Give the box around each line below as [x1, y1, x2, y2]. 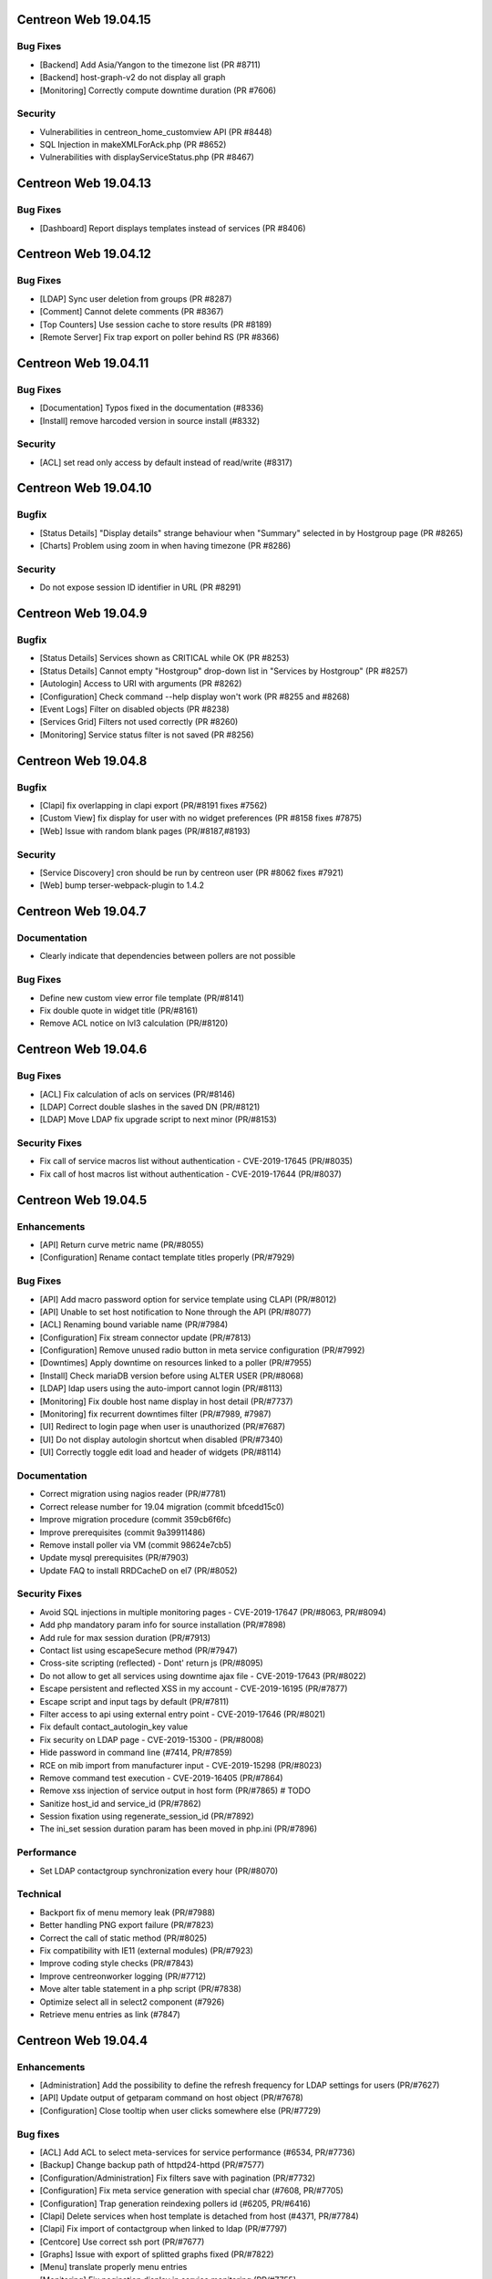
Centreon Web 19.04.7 [16, 903, 147, 920]
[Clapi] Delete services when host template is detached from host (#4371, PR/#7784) [39, 2211, 359, 2222]
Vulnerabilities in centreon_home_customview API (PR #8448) [39, 126, 272, 137]
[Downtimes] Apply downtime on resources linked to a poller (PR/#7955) [39, 1357, 313, 1368]
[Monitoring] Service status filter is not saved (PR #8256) [39, 729, 254, 740]
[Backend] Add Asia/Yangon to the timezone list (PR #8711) [39, 59, 261, 70]
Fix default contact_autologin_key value [39, 1721, 189, 1732]
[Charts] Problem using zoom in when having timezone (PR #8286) [39, 541, 292, 552]
